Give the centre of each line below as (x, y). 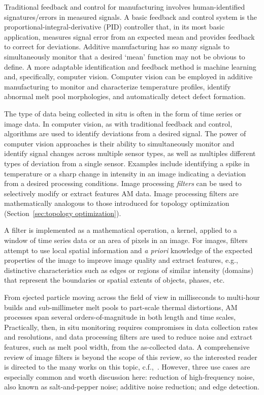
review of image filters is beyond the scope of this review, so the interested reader (131, 357)
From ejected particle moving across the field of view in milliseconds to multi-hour (132, 297)
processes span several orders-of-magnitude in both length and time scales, (120, 317)
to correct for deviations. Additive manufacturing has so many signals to (117, 47)
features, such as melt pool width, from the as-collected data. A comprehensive (127, 347)
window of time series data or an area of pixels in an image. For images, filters (126, 240)
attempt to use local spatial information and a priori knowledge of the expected (128, 250)
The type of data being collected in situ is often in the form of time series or (123, 113)
